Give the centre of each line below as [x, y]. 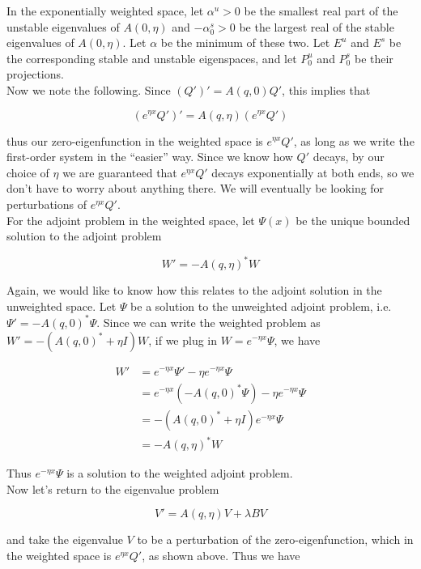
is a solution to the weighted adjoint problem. [180, 473]
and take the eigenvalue [65, 539]
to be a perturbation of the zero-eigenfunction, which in [275, 539]
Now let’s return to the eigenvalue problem [113, 488]
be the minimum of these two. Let [245, 42]
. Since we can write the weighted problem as [208, 322]
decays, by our [349, 157]
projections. [35, 74]
